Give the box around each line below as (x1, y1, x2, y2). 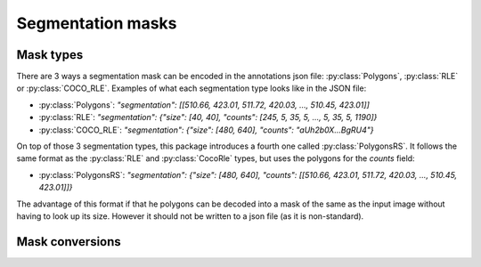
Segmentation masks (16, 13, 177, 33)
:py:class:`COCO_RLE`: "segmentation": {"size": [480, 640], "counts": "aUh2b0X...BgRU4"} (38, 125, 374, 135)
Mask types (16, 47, 84, 62)
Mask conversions (16, 234, 122, 249)
